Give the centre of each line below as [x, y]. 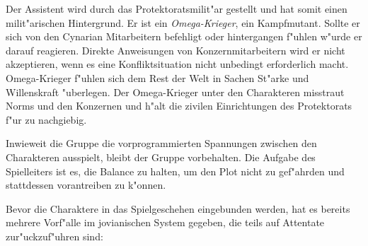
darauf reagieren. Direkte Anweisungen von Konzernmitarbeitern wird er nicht [176, 50]
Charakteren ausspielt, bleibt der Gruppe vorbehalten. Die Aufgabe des [161, 157]
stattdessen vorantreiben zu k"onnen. [86, 185]
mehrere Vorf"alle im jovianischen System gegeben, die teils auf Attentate [165, 222]
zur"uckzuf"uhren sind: [54, 236]
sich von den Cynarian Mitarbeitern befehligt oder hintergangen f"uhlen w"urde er [184, 36]
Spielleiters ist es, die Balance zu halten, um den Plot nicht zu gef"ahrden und [175, 171]
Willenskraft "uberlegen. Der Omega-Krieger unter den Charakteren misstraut [175, 92]
